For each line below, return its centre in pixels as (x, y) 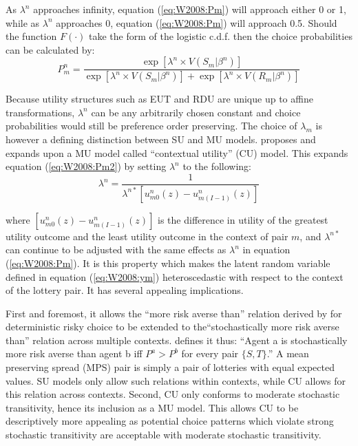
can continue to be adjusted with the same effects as (116, 249)
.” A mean (288, 353)
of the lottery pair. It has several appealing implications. (125, 290)
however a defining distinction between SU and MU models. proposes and (161, 139)
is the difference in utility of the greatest (243, 219)
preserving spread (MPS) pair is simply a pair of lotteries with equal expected (170, 367)
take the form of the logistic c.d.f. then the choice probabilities (221, 36)
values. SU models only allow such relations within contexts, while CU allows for (176, 380)
